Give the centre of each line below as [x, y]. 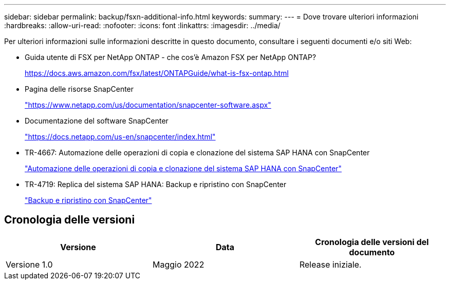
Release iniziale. [330, 264]
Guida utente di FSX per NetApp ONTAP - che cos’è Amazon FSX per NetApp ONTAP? [171, 57]
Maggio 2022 [178, 264]
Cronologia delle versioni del [372, 242]
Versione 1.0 [29, 264]
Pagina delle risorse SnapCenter [79, 89]
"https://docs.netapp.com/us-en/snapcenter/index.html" [120, 137]
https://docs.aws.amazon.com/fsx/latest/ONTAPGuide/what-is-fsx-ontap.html [157, 73]
